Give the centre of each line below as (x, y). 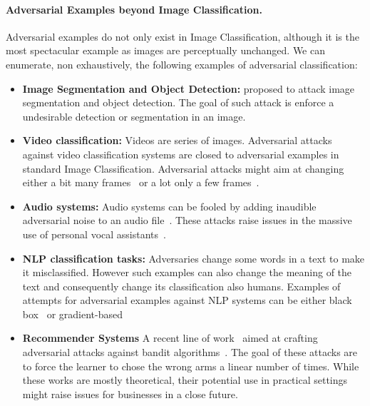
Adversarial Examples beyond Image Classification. (134, 9)
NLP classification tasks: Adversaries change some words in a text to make (194, 258)
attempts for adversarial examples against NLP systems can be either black (187, 300)
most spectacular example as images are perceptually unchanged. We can (165, 50)
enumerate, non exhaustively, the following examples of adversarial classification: (182, 64)
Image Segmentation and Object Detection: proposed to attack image (189, 88)
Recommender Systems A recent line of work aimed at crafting (170, 338)
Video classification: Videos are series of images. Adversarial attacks (177, 140)
